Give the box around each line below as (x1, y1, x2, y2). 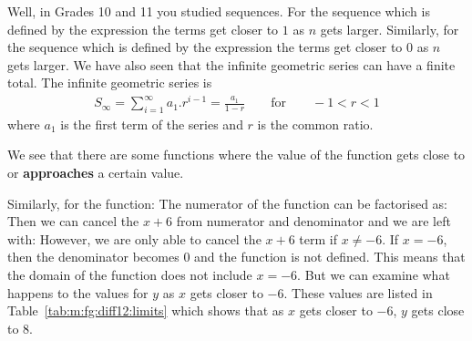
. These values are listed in (283, 283, 433, 302)
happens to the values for (7, 283, 149, 302)
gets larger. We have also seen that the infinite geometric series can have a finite (7, 55, 456, 74)
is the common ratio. (257, 114, 374, 133)
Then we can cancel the (7, 212, 139, 231)
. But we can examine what (297, 265, 450, 284)
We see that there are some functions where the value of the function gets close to (7, 145, 466, 164)
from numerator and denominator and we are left (176, 212, 451, 231)
